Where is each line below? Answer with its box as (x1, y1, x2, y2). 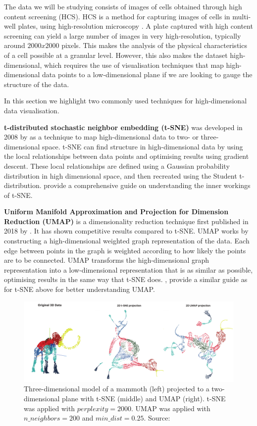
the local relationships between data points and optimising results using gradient (4, 151, 249, 161)
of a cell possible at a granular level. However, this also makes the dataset (4, 49, 228, 60)
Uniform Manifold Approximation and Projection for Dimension (4, 206, 229, 217)
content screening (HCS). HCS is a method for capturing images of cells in (4, 11, 230, 21)
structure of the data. (4, 79, 69, 89)
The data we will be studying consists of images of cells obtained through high (4, 1, 242, 11)
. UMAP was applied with (131, 403, 210, 413)
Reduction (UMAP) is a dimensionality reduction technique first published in (4, 216, 249, 226)
